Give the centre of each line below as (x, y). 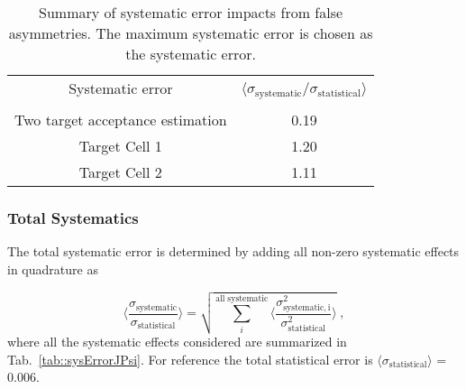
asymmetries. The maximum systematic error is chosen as (191, 33)
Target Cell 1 (120, 146)
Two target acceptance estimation (121, 120)
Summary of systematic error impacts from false (191, 12)
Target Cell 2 (120, 172)
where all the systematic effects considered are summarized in (177, 342)
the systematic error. (191, 54)
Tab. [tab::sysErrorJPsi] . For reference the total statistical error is (190, 359)
